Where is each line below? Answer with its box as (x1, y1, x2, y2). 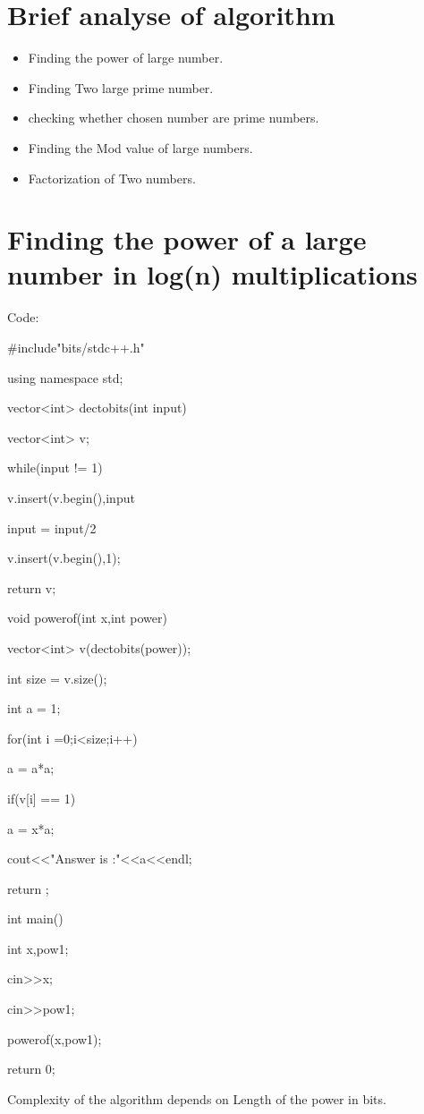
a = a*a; (7, 759, 55, 778)
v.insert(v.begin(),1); (7, 548, 121, 567)
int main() (7, 909, 64, 928)
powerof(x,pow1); (7, 1029, 102, 1048)
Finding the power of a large (7, 221, 367, 258)
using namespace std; (7, 368, 123, 387)
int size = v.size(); (7, 668, 107, 687)
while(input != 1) (7, 458, 103, 477)
